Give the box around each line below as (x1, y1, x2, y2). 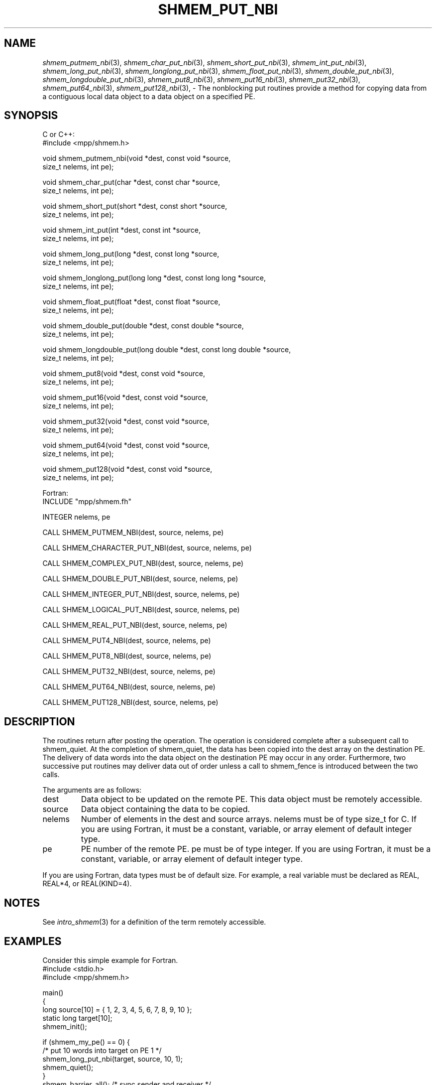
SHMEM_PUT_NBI (158, 1, 278, 18)
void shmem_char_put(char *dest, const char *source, (42, 178, 220, 187)
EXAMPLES (4, 935, 62, 948)
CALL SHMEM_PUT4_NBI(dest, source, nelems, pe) (42, 636, 211, 645)
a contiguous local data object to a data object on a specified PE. (42, 92, 255, 101)
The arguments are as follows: (42, 786, 142, 795)
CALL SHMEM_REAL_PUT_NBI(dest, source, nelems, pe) (42, 621, 227, 630)
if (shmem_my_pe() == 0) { (42, 1037, 130, 1046)
